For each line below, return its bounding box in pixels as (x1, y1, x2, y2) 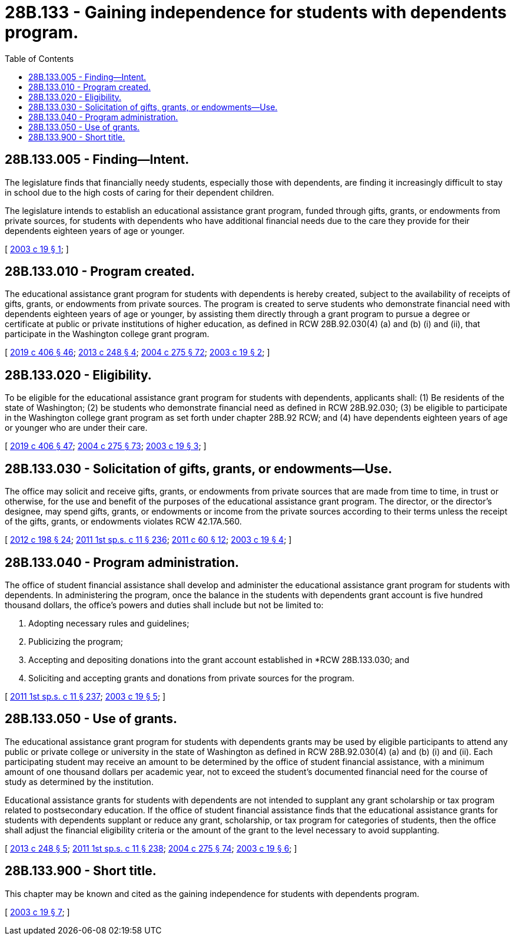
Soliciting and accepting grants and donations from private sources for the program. (28, 672, 355, 683)
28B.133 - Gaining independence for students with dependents (5, 2, 507, 22)
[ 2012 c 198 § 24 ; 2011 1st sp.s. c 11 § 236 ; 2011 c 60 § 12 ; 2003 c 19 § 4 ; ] (5, 535, 292, 545)
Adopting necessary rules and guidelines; (28, 618, 190, 628)
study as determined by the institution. (5, 776, 154, 787)
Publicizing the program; (28, 636, 124, 647)
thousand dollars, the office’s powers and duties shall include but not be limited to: (5, 599, 324, 610)
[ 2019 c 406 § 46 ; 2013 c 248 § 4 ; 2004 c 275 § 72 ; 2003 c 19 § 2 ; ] (5, 347, 270, 358)
